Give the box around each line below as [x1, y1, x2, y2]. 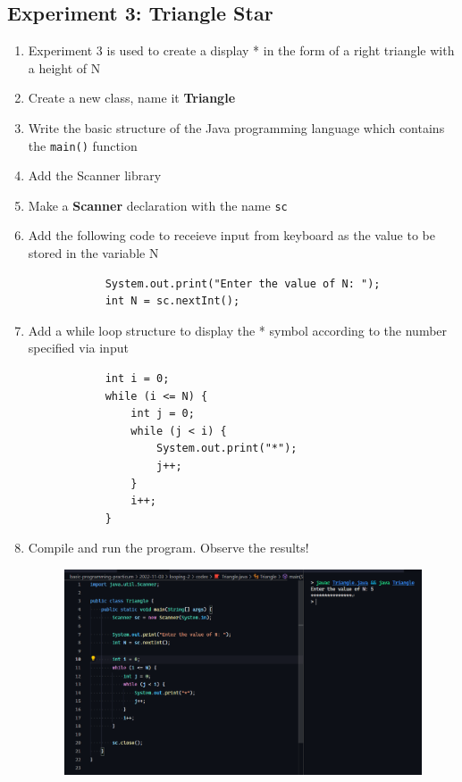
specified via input [28, 338, 129, 357]
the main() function [28, 136, 138, 154]
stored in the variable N [28, 244, 159, 262]
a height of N [28, 58, 101, 77]
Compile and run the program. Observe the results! [28, 538, 309, 557]
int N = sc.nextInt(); [105, 295, 240, 308]
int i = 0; [105, 372, 170, 386]
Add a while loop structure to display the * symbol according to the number [28, 320, 448, 339]
